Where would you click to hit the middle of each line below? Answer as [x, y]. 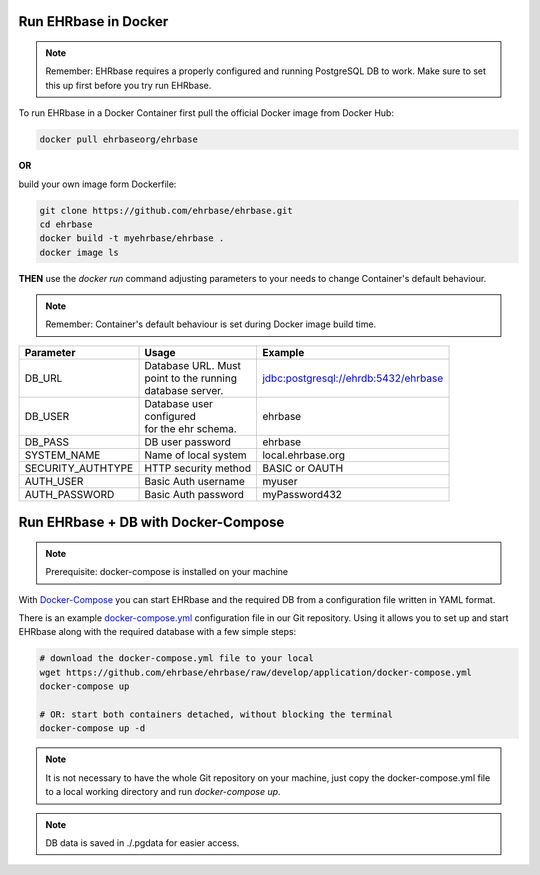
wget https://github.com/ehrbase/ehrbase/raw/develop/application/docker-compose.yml [255, 672]
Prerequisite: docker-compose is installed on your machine [167, 572]
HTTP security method [198, 468]
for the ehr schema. [190, 428]
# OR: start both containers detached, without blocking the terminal [216, 714]
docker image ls [79, 252]
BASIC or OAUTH [302, 468]
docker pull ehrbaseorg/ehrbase [119, 139]
